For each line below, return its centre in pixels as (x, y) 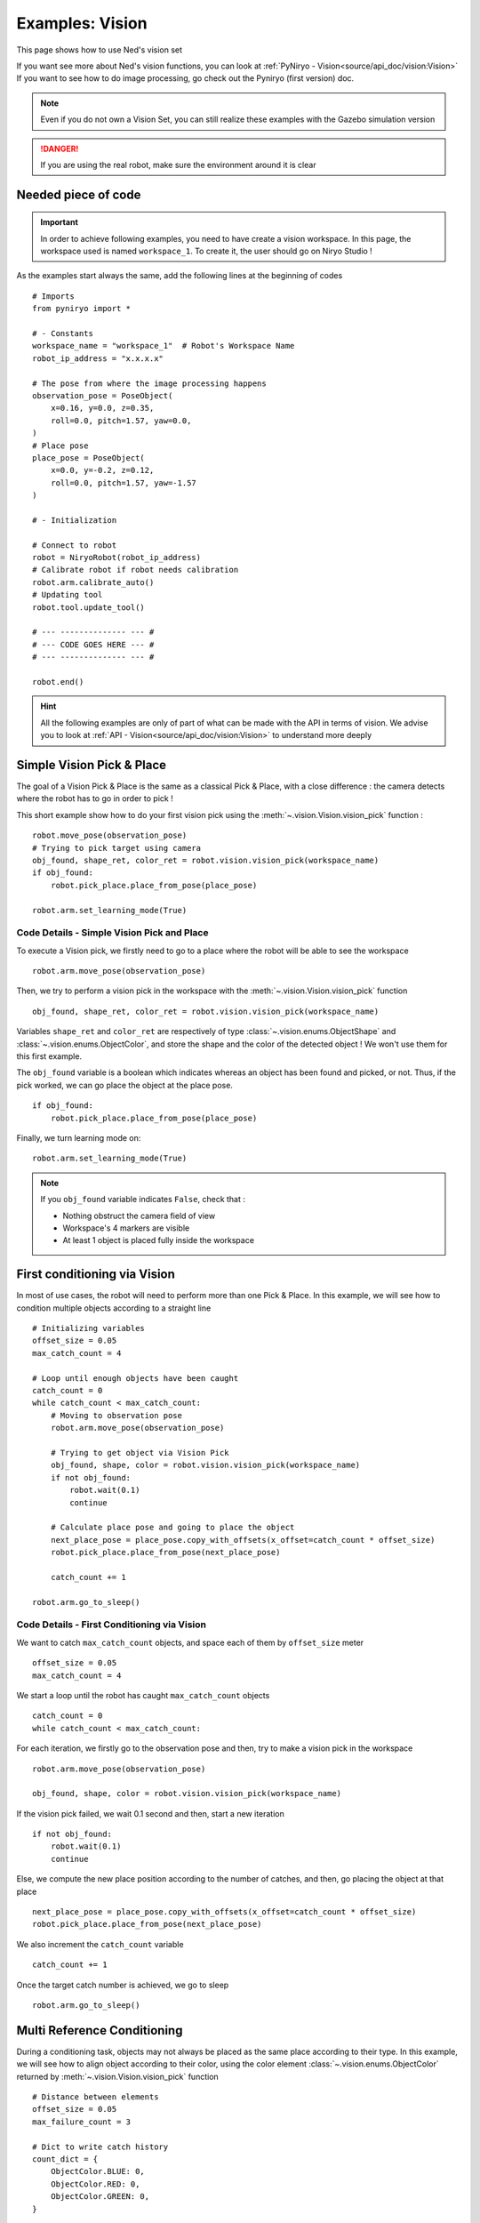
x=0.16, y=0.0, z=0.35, (102, 408)
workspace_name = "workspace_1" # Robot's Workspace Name (164, 346)
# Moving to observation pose (116, 1415)
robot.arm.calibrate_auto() (93, 582)
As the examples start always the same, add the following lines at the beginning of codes (180, 276)
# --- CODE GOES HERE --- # (93, 644)
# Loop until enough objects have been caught (136, 1378)
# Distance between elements (96, 2097)
